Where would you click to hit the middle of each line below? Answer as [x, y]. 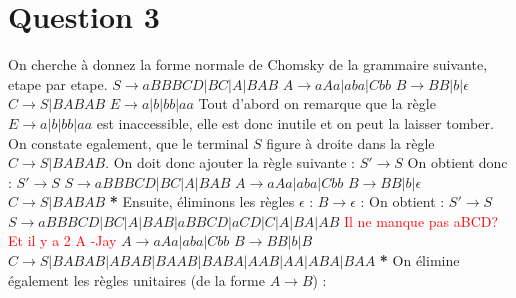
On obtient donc [457, 162]
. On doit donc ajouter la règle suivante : [230, 162]
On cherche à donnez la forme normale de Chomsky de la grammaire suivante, [248, 64]
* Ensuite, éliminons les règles [202, 201]
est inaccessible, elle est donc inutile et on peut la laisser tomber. [295, 122]
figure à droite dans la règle [350, 142]
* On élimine [419, 260]
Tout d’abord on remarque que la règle [317, 103]
